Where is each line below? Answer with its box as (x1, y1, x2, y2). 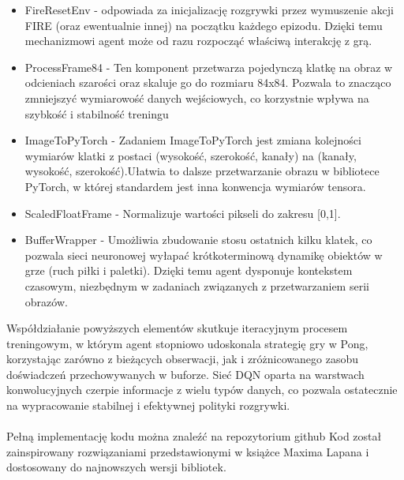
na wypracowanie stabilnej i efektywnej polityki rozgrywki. (6, 397, 290, 414)
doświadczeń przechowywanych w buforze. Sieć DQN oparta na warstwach (6, 366, 365, 382)
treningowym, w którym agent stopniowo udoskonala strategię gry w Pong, (6, 335, 368, 351)
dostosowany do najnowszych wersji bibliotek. (6, 459, 226, 475)
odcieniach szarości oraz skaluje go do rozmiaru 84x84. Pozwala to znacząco (24, 74, 391, 91)
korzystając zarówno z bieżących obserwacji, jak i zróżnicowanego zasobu (6, 351, 358, 367)
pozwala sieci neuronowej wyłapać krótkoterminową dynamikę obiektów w (24, 246, 383, 263)
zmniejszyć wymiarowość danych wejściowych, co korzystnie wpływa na (24, 89, 369, 106)
